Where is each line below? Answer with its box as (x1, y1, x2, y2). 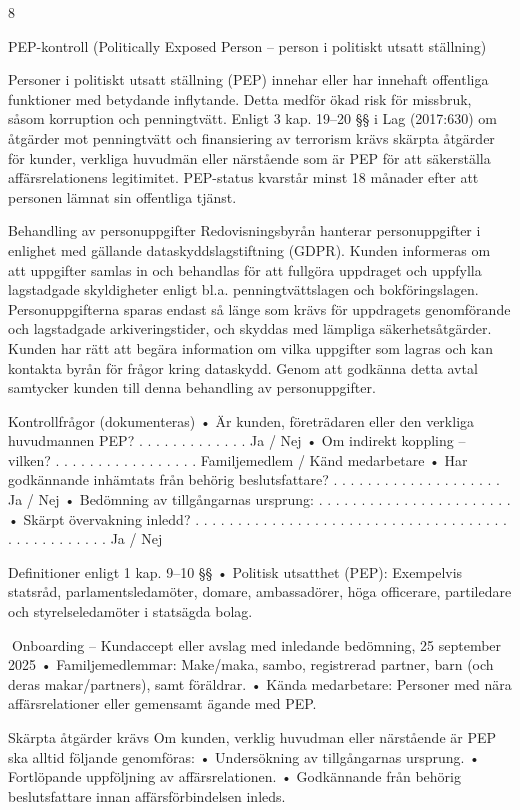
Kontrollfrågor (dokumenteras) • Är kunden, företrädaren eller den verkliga (8, 410, 475, 431)
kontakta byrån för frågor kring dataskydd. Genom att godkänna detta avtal (8, 357, 478, 378)
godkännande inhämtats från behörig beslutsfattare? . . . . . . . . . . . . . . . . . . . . (8, 469, 500, 490)
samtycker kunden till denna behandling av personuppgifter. (8, 377, 376, 398)
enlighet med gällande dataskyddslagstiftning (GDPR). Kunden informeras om (8, 239, 491, 260)
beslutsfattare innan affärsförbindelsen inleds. (8, 785, 286, 806)
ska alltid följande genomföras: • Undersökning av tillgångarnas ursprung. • (8, 746, 480, 767)
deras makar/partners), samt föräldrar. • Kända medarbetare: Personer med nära (8, 673, 512, 694)
